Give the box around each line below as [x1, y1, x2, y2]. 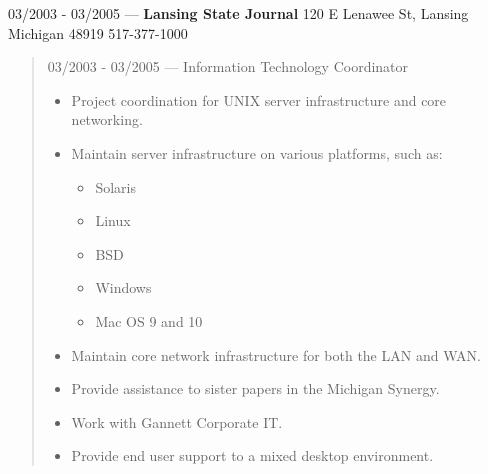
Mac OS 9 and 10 [95, 310, 203, 331]
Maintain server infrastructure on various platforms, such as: [71, 142, 443, 163]
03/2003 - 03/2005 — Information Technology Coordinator [47, 56, 409, 77]
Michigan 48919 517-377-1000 [8, 22, 188, 43]
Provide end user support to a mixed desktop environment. [71, 445, 434, 466]
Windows [95, 277, 152, 298]
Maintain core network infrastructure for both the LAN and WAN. [71, 344, 481, 365]
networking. [71, 109, 143, 130]
